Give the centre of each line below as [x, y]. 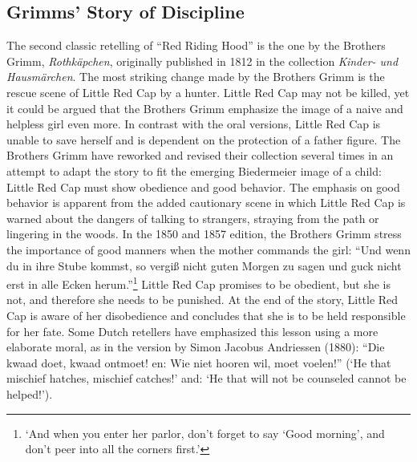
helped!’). [30, 393]
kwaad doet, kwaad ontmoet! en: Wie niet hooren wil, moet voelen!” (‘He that [199, 362]
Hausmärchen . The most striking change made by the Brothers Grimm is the [196, 77]
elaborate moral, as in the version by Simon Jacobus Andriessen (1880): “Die [196, 347]
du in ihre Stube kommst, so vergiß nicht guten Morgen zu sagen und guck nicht [204, 265]
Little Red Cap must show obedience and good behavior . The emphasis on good [203, 186]
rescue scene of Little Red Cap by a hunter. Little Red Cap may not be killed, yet [208, 92]
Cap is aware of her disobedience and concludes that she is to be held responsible [206, 315]
